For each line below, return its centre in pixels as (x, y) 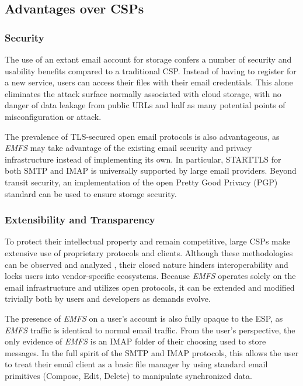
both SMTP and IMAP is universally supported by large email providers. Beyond (151, 170)
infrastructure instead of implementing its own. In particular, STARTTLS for (143, 159)
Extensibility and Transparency (80, 220)
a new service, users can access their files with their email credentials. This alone (149, 82)
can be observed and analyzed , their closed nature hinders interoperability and (147, 264)
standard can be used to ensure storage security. (91, 193)
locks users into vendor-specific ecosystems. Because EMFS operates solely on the (150, 276)
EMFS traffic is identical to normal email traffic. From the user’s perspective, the (150, 330)
